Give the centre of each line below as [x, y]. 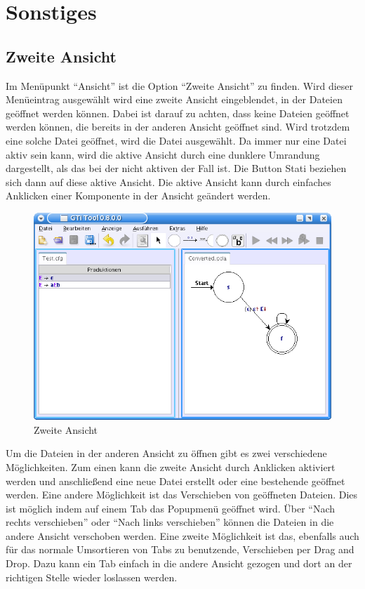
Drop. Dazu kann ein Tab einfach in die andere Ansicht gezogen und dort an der [179, 563]
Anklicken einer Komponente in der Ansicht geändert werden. [138, 196]
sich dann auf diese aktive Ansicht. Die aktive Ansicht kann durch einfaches [168, 181]
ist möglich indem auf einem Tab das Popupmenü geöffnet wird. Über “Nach [171, 508]
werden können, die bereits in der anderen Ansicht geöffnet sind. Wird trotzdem [178, 127]
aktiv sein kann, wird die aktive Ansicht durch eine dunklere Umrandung [163, 154]
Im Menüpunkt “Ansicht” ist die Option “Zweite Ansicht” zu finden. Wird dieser [180, 85]
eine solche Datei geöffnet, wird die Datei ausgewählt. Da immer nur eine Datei [176, 140]
